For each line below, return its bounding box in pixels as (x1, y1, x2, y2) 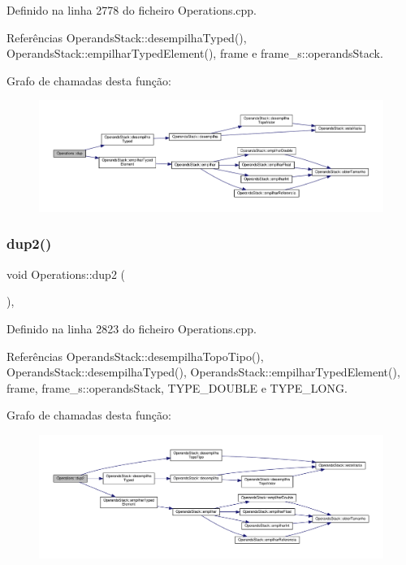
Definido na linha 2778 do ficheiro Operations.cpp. (6, 2, 257, 18)
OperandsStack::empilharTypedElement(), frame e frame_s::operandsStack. (6, 45, 383, 62)
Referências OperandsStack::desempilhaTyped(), (6, 28, 247, 46)
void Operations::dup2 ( (6, 265, 125, 282)
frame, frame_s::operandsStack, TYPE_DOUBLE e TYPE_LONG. (6, 379, 348, 396)
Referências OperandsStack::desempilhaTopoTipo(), (6, 347, 264, 364)
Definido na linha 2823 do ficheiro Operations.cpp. (6, 319, 257, 337)
